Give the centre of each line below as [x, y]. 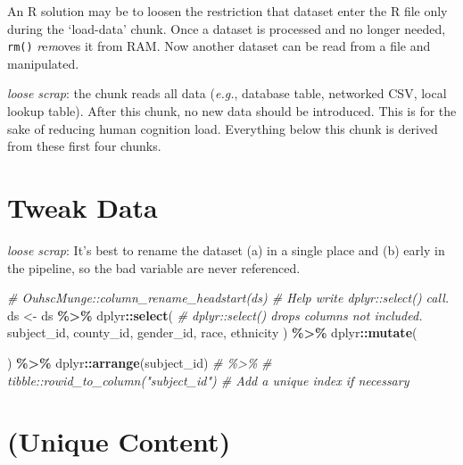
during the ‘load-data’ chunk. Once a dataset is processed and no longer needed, [227, 28]
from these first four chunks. [84, 146]
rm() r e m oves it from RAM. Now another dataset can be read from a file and [219, 46]
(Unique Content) [119, 441]
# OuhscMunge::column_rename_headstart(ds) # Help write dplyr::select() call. [228, 298]
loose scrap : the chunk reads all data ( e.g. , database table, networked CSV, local [227, 93]
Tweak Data [83, 207]
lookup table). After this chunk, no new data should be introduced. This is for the [232, 111]
